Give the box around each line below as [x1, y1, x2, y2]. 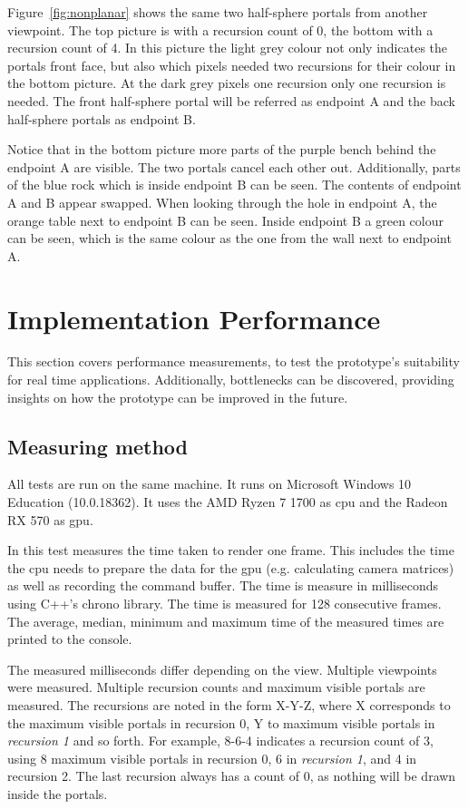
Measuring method [7, 432, 189, 460]
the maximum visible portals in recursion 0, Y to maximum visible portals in [7, 713, 435, 732]
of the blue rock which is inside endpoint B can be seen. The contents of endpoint [7, 175, 462, 194]
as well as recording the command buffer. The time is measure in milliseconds [7, 576, 438, 595]
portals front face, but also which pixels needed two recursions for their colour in [7, 55, 456, 74]
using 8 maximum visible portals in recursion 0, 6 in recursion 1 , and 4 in [7, 748, 417, 767]
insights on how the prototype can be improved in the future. [7, 387, 348, 406]
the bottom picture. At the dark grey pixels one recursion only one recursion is [7, 73, 446, 93]
